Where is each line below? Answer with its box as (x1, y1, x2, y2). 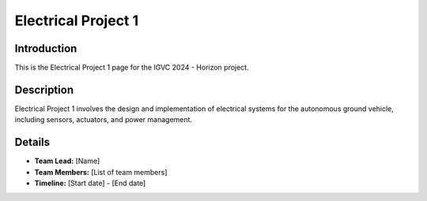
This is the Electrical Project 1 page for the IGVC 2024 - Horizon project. (14, 63, 249, 73)
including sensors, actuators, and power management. (14, 115, 193, 125)
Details (14, 136, 51, 149)
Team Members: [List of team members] (34, 167, 168, 177)
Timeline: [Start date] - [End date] (34, 178, 146, 188)
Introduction (14, 42, 77, 55)
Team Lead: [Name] (34, 156, 100, 166)
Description (14, 83, 74, 96)
